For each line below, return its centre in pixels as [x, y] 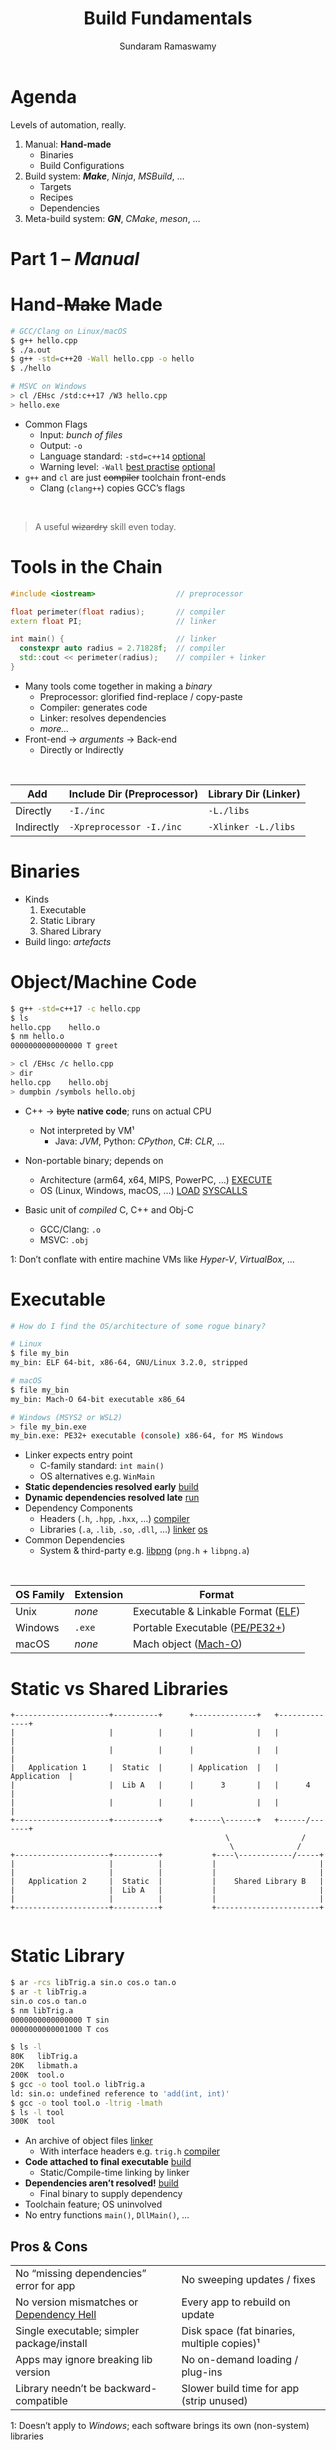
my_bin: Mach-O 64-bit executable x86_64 [98, 1399]
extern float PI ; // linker [113, 621]
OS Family [40, 1595]
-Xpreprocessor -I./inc [125, 826]
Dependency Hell [56, 2315]
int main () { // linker [113, 639]
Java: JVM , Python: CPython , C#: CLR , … [139, 1141]
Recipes [56, 197]
